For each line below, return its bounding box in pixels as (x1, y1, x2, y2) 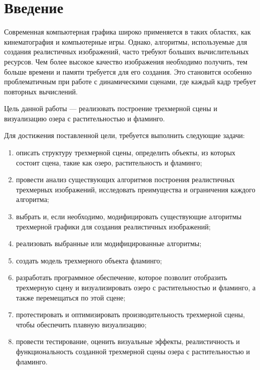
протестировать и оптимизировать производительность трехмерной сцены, (16, 309, 245, 320)
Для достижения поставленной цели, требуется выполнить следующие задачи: (4, 130, 245, 141)
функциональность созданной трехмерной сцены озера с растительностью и (16, 346, 250, 356)
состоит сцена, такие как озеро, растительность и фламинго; (16, 157, 202, 167)
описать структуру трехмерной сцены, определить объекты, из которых (16, 147, 236, 158)
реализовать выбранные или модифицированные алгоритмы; (16, 238, 202, 249)
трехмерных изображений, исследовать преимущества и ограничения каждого (16, 184, 255, 194)
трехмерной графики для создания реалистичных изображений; (16, 221, 211, 231)
